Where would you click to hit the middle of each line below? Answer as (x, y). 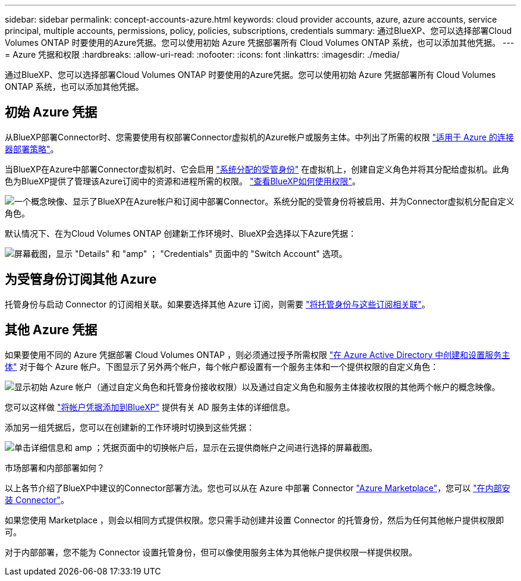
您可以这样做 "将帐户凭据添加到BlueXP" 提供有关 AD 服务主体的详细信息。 (150, 407)
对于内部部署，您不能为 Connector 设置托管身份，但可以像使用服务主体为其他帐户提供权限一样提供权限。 (211, 552)
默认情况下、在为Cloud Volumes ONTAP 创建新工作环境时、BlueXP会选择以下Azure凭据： (181, 233)
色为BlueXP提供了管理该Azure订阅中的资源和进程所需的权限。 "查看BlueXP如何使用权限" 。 (183, 181)
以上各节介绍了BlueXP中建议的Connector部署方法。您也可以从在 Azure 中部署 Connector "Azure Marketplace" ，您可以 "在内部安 (258, 488)
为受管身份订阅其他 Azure (81, 279)
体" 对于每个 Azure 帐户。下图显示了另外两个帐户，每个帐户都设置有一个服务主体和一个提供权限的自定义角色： (222, 366)
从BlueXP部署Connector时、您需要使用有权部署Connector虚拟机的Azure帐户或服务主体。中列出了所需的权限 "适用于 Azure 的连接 (260, 137)
